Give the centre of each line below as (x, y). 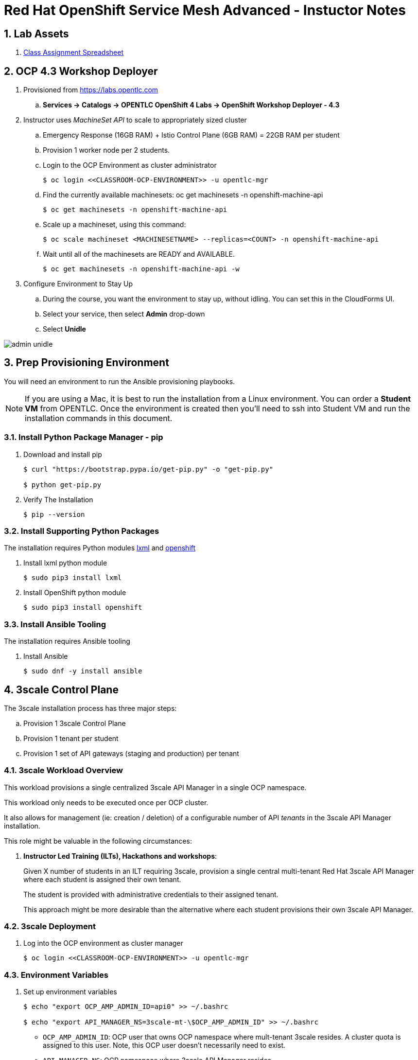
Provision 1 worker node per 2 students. (106, 150)
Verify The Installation (58, 499)
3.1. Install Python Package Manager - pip (84, 437)
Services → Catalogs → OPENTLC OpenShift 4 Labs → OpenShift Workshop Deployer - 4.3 (191, 105)
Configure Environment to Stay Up (78, 284)
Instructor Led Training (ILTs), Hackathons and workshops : (120, 856)
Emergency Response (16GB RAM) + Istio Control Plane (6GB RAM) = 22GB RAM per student (191, 135)
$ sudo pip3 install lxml (73, 578)
